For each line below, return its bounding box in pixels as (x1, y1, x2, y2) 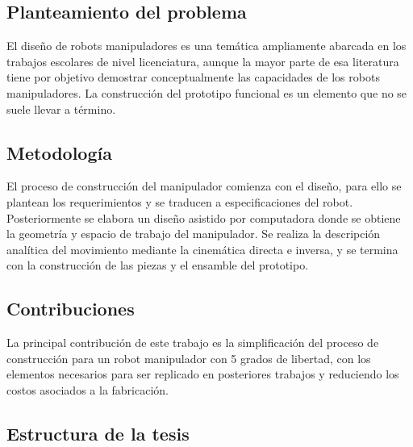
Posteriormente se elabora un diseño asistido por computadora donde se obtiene (6, 209, 401, 226)
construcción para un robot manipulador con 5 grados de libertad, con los (6, 349, 371, 366)
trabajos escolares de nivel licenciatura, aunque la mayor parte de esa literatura (6, 52, 399, 69)
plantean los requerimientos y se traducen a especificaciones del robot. (6, 193, 353, 210)
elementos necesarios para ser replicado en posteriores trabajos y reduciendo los (6, 366, 399, 382)
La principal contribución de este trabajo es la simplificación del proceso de (6, 334, 379, 351)
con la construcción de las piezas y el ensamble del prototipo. (6, 257, 309, 274)
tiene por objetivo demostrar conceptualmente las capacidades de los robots (6, 69, 380, 86)
